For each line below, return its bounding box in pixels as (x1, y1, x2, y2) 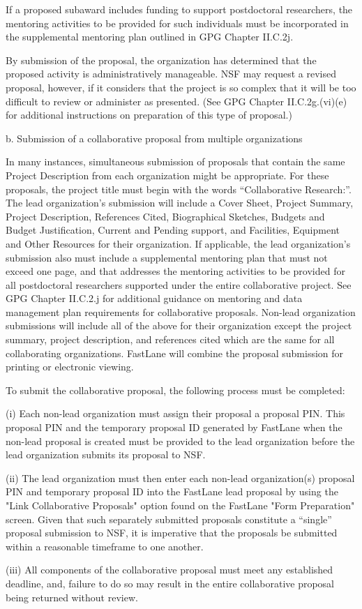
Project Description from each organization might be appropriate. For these (6, 167, 329, 182)
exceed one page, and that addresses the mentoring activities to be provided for (6, 264, 345, 278)
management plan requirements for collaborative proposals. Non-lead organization (6, 304, 356, 319)
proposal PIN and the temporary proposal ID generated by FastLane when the (6, 420, 342, 435)
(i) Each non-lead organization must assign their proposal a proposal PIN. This (6, 406, 345, 421)
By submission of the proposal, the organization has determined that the (6, 52, 317, 67)
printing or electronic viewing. (6, 359, 134, 374)
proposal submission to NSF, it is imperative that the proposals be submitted (6, 525, 338, 540)
